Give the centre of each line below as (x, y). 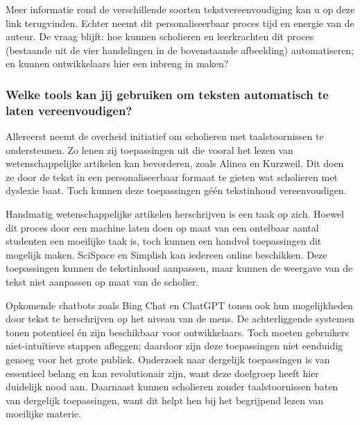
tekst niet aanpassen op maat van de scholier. (102, 282)
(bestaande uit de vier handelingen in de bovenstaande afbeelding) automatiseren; (180, 50)
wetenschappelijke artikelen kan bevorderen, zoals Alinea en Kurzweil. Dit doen (175, 163)
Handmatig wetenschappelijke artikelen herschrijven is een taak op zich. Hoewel (175, 214)
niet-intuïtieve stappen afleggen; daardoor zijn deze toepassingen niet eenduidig (174, 346)
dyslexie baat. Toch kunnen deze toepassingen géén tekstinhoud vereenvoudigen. (176, 190)
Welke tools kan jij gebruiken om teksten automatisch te (167, 94)
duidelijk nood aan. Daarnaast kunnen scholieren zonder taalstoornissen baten (172, 387)
